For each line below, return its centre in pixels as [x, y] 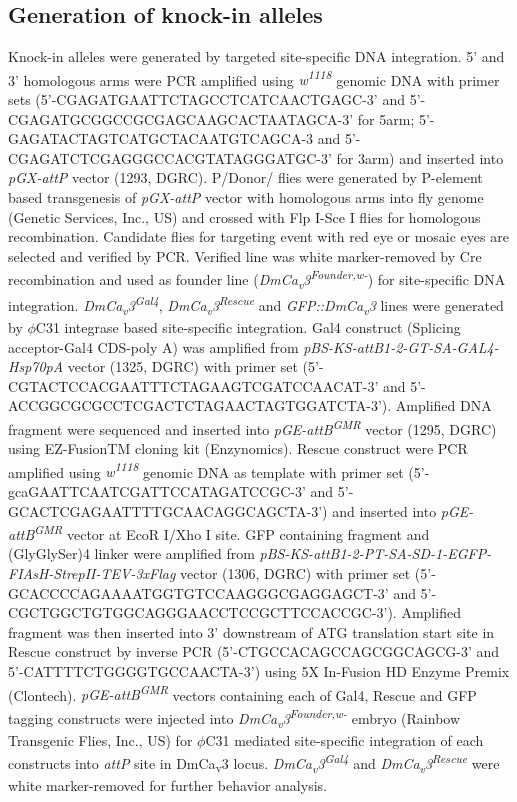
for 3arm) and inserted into [420, 157]
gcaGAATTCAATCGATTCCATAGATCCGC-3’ [157, 491]
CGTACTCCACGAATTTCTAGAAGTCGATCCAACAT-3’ [193, 385]
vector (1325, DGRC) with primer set [182, 366]
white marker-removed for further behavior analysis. [167, 785]
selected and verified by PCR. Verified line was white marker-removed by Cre [245, 255]
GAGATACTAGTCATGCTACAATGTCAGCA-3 [161, 138]
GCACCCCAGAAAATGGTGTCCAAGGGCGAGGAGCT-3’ [198, 592]
